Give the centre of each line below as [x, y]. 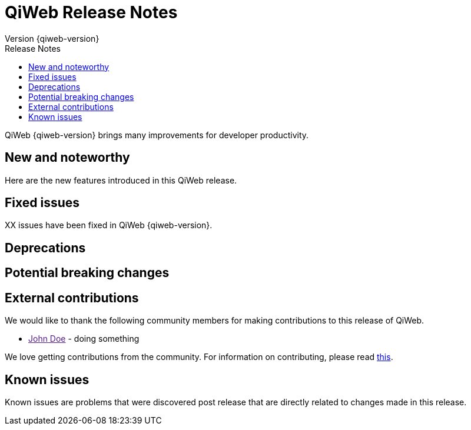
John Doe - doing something [84, 339]
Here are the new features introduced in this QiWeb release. [121, 180]
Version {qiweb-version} [52, 38]
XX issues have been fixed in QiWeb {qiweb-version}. [109, 225]
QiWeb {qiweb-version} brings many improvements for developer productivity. [157, 135]
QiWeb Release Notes [91, 12]
